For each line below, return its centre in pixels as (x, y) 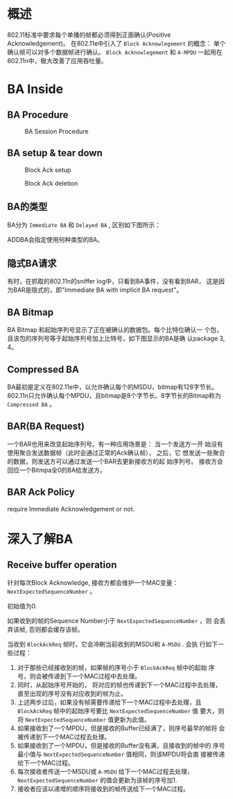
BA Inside (35, 89)
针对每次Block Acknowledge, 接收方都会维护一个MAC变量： (93, 582)
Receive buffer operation (62, 565)
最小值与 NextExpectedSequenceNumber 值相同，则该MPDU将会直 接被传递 (121, 754)
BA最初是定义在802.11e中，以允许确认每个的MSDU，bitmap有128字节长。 (113, 387)
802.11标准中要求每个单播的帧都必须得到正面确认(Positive (89, 35)
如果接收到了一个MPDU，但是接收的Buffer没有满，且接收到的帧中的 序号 (121, 745)
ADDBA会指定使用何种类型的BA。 (55, 239)
